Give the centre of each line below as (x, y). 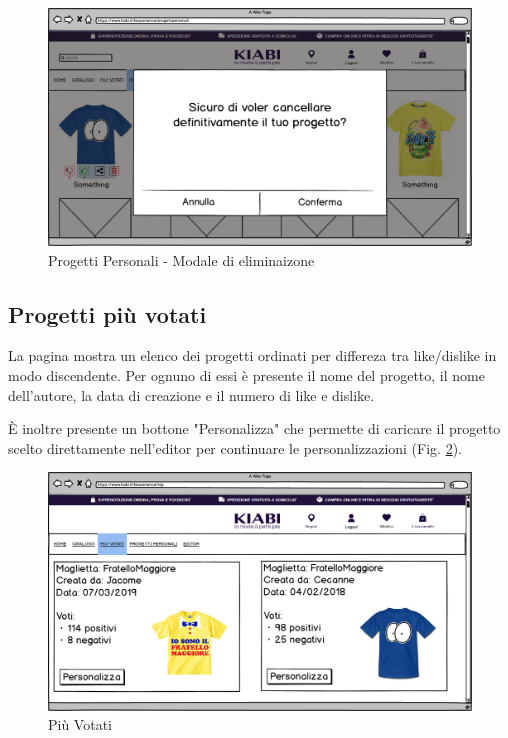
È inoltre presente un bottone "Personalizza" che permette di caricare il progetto (254, 428)
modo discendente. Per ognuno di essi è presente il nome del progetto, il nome (246, 375)
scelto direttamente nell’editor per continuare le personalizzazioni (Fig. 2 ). (235, 447)
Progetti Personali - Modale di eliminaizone (181, 259)
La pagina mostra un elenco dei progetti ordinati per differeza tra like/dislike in (252, 355)
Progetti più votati (107, 313)
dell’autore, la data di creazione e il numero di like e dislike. (191, 394)
